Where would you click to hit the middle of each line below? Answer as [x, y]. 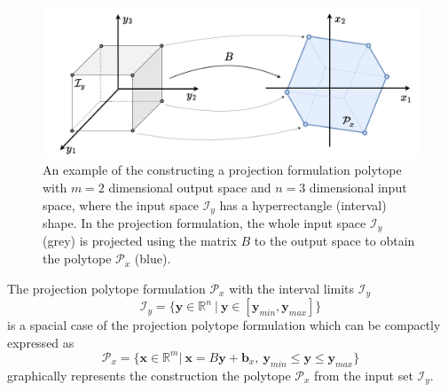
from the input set [364, 375]
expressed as [41, 342]
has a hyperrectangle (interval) [303, 204]
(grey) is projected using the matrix [140, 241]
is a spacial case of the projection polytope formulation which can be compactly [224, 325]
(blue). [153, 259]
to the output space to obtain [334, 241]
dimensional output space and [190, 187]
